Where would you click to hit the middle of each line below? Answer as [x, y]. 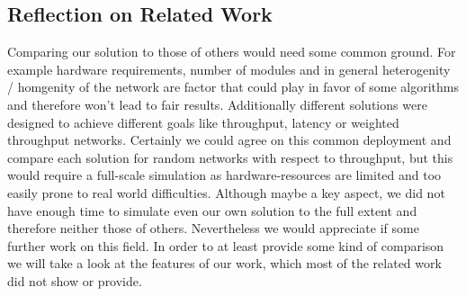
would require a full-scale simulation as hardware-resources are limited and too [224, 175]
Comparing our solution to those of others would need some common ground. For [232, 52]
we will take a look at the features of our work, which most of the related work [224, 263]
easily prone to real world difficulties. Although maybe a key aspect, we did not [226, 192]
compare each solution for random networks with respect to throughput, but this [230, 157]
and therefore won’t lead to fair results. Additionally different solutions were [217, 104]
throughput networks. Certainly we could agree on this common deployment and [229, 140]
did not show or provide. [75, 280]
